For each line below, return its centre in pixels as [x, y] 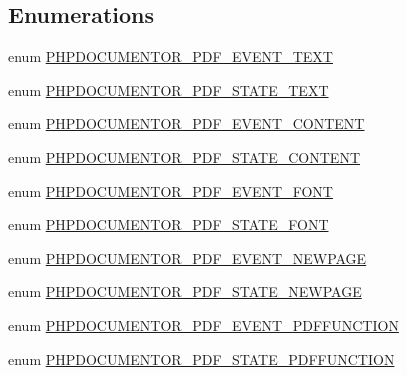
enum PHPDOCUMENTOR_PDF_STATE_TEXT [168, 89]
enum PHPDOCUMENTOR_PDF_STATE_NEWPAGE [185, 291]
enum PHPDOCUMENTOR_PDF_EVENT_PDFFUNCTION [203, 324]
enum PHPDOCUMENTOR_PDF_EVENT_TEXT [170, 56]
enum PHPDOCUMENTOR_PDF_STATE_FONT [168, 224]
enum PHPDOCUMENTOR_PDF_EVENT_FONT [170, 190]
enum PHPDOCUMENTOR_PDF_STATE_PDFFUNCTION [201, 358]
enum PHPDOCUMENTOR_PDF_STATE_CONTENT [184, 156]
